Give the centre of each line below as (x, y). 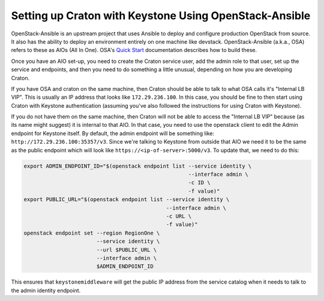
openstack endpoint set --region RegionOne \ (92, 233)
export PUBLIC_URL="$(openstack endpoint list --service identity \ (127, 200)
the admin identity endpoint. (46, 290)
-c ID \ (199, 183)
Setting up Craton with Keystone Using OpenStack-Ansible (161, 16)
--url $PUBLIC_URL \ (127, 250)
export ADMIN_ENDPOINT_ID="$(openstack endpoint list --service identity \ (138, 166)
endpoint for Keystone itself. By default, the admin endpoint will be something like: (113, 133)
